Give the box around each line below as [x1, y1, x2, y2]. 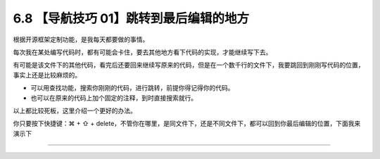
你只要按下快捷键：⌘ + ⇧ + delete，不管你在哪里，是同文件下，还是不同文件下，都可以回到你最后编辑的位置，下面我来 [13, 120, 361, 128]
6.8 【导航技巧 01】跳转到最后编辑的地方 [13, 11, 250, 26]
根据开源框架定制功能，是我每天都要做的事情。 [13, 35, 149, 44]
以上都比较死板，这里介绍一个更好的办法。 [13, 106, 137, 115]
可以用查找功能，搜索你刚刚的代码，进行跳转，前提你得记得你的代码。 [30, 84, 234, 92]
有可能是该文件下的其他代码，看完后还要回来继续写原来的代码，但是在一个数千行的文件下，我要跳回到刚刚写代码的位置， [13, 61, 365, 70]
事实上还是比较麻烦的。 [13, 70, 81, 79]
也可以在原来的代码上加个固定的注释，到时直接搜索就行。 [30, 94, 197, 102]
